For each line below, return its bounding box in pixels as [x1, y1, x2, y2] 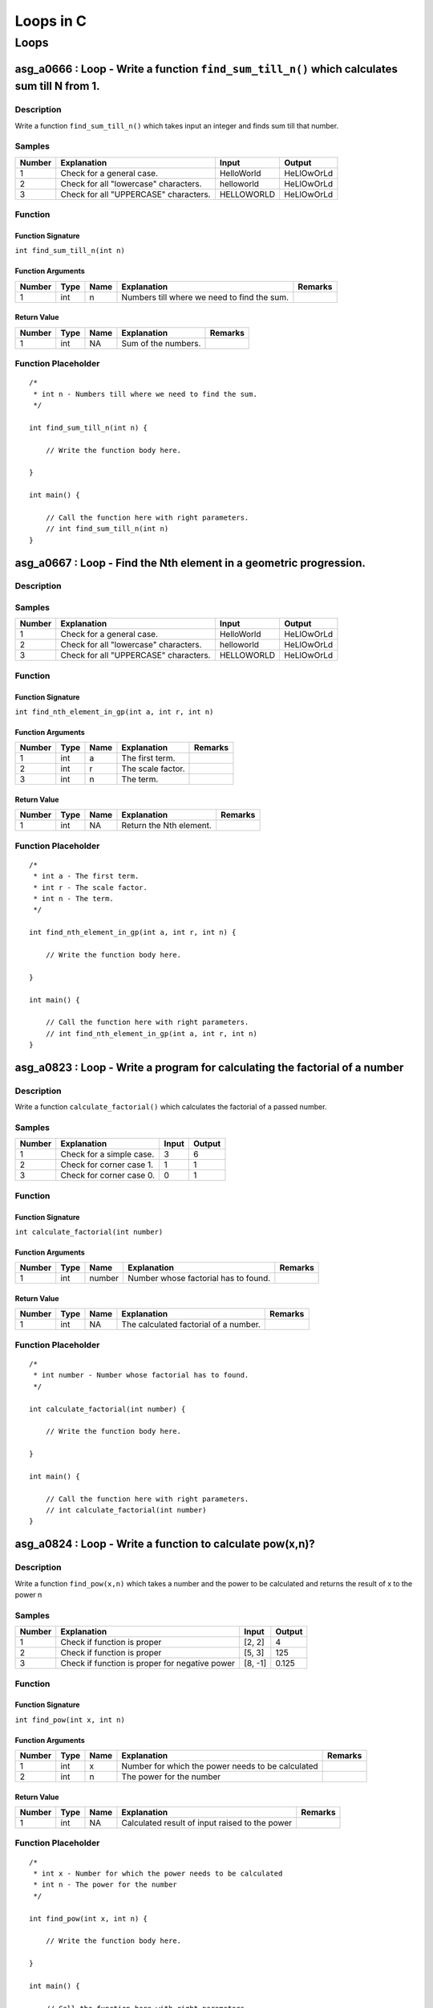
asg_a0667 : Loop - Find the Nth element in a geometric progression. [14, 556, 366, 569]
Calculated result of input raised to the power [121, 1818, 293, 1829]
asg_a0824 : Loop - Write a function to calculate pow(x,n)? [14, 1537, 316, 1551]
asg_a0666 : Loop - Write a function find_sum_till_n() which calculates [14, 62, 399, 76]
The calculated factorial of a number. [121, 1319, 261, 1330]
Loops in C [14, 12, 87, 30]
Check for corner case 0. [60, 1169, 156, 1181]
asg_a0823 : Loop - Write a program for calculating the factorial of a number [14, 1060, 404, 1074]
